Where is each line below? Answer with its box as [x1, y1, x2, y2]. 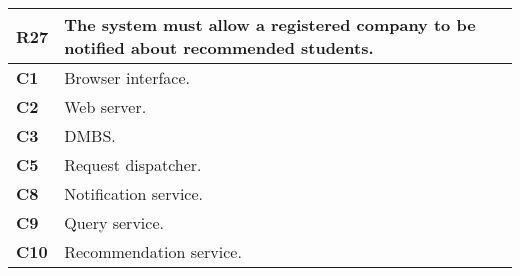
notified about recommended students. [64, 36, 374, 59]
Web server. [64, 95, 147, 118]
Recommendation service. [64, 240, 242, 263]
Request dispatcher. [64, 153, 202, 176]
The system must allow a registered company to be [64, 13, 476, 36]
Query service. [64, 211, 164, 234]
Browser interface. [64, 66, 190, 89]
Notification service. [64, 182, 204, 205]
